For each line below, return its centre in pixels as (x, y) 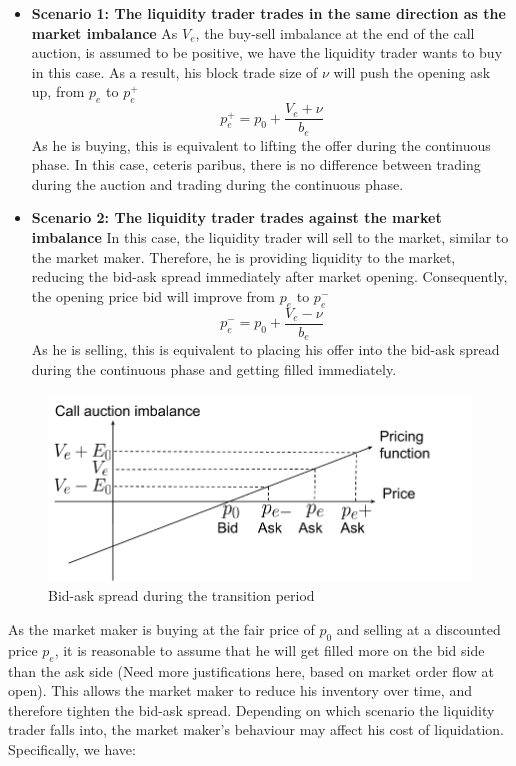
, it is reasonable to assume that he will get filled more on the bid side (269, 649)
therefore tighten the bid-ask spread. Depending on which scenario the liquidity (251, 709)
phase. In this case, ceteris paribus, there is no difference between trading (256, 164)
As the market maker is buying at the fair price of (161, 628)
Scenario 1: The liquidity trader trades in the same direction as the (268, 13)
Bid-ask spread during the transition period (181, 595)
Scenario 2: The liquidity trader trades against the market (236, 217)
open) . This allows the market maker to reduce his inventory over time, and (240, 690)
